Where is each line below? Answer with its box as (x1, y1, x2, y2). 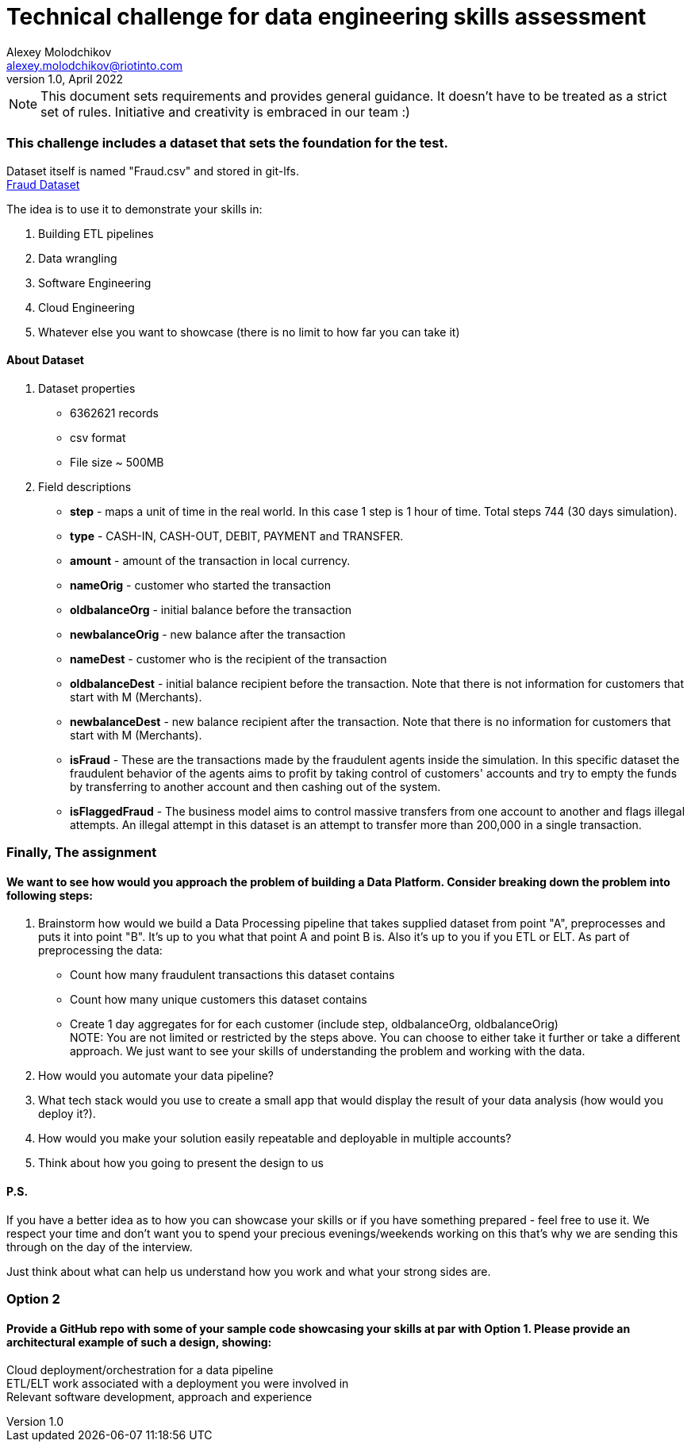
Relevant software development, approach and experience (6, 1390, 313, 1404)
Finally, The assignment (6, 844, 157, 861)
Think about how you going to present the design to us (38, 1156, 324, 1170)
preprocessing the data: (38, 943, 163, 958)
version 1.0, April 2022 (6, 71, 124, 86)
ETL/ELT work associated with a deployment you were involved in (6, 1377, 349, 1391)
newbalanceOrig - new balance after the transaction (70, 627, 346, 641)
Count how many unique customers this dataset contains (70, 993, 367, 1007)
